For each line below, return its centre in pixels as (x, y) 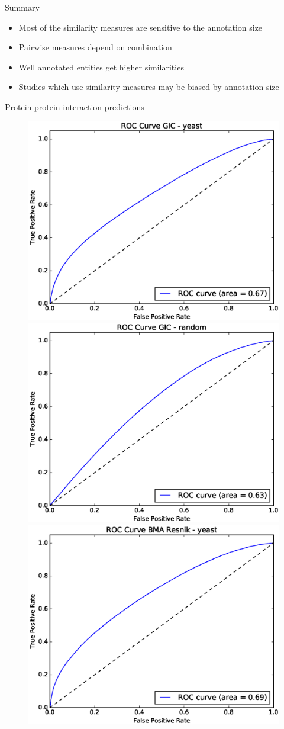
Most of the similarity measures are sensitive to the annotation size (141, 27)
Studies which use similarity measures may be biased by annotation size (149, 87)
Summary (22, 7)
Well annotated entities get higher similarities (101, 67)
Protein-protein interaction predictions (75, 106)
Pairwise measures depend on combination (95, 47)
